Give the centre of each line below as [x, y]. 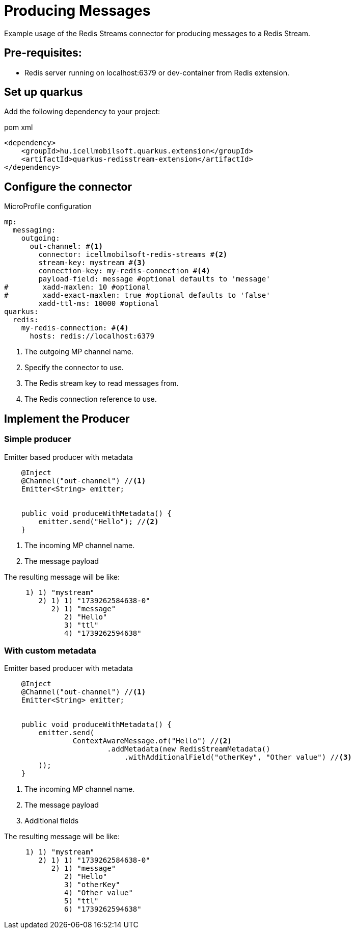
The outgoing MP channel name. [79, 352]
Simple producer [38, 439]
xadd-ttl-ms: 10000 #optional [99, 304]
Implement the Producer [67, 419]
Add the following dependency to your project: [82, 112]
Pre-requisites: [43, 53]
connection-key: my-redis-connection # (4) [124, 271]
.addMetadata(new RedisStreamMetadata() [189, 749]
